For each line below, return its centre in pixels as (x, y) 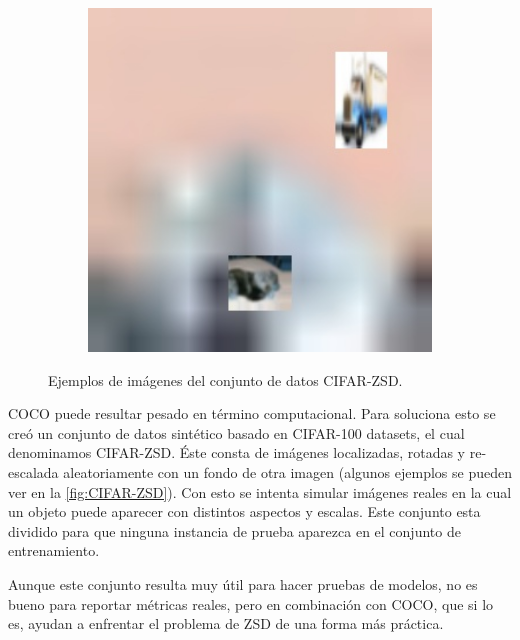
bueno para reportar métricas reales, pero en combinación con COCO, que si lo (251, 603)
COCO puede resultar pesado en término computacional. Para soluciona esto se (252, 413)
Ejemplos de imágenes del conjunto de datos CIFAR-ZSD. (225, 379)
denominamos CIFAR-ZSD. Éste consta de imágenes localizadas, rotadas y (237, 452)
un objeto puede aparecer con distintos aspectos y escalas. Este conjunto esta (244, 511)
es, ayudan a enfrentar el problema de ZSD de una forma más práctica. (226, 623)
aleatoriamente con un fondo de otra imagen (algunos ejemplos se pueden (287, 471)
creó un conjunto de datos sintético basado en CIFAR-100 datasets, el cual (236, 432)
